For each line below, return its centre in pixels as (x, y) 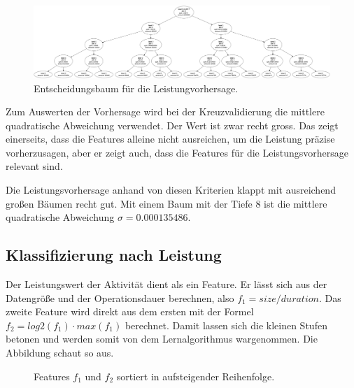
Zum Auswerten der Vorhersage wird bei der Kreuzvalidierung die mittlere (165, 112)
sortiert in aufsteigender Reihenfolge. (196, 376)
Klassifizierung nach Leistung (114, 255)
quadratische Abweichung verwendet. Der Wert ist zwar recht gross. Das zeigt (172, 125)
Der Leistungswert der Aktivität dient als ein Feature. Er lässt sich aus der (167, 284)
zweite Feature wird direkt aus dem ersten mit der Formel (130, 311)
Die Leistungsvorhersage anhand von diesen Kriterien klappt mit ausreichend (171, 190)
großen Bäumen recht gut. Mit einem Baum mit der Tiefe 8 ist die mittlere (167, 203)
